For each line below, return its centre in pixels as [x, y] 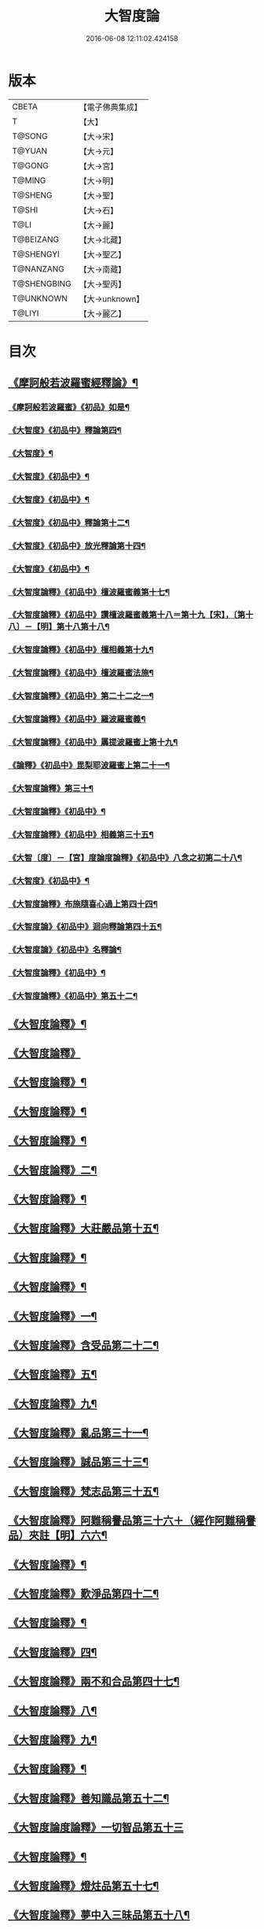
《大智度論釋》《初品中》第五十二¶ [73, 996]
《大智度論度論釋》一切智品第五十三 [96, 1828]
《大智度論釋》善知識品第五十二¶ [89, 1798]
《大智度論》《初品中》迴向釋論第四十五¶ [85, 927]
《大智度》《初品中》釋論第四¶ [65, 431]
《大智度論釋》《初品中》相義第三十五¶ [81, 834]
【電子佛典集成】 [111, 107]
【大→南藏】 [103, 269]
